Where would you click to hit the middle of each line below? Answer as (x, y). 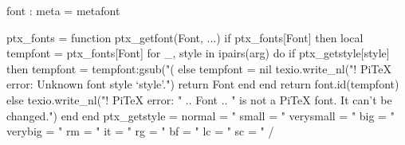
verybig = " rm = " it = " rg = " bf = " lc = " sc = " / (140, 131)
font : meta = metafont (63, 10)
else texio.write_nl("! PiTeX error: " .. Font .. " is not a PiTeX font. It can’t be (199, 99)
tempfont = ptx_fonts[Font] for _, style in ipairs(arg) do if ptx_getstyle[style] (198, 53)
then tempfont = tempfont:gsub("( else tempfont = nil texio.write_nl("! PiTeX (199, 68)
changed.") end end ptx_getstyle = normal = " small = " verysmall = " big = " (201, 115)
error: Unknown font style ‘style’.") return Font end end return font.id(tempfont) (203, 84)
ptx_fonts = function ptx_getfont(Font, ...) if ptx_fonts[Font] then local (185, 37)
